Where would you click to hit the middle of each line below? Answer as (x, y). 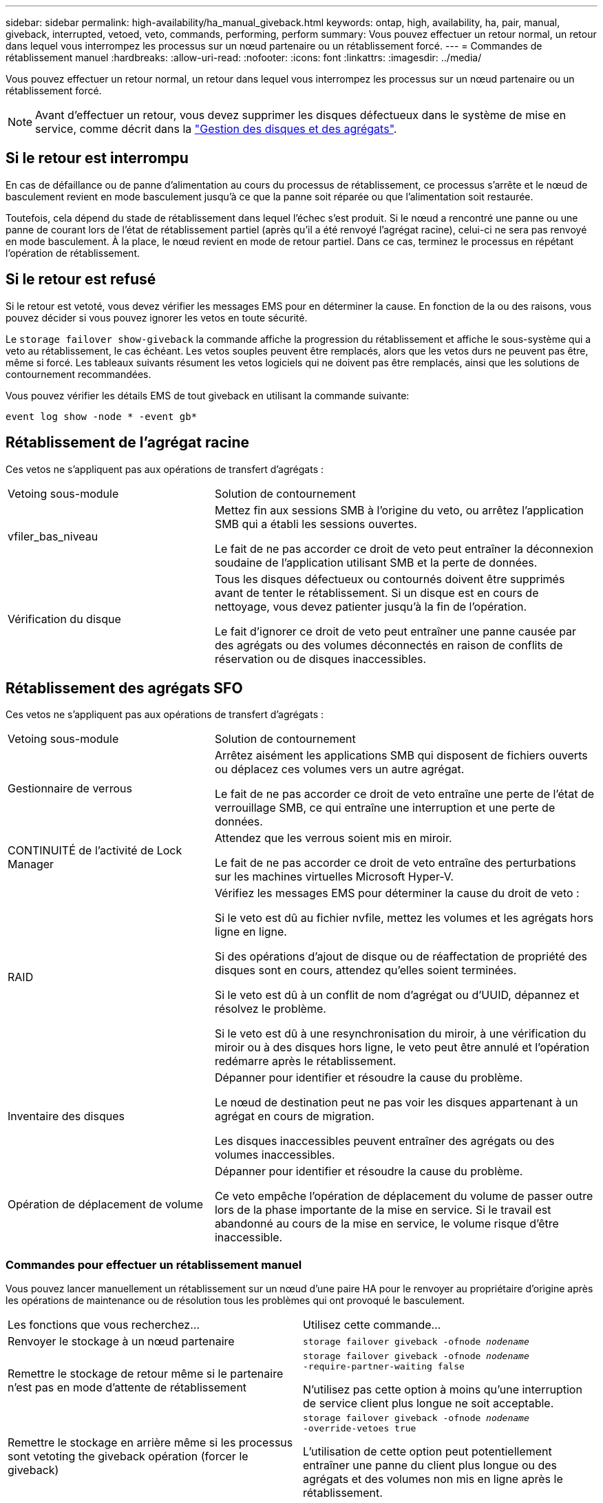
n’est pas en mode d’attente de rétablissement (127, 1388)
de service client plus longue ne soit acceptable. (429, 1404)
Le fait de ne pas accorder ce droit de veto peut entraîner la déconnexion (404, 548)
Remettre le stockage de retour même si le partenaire (146, 1374)
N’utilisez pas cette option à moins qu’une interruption (443, 1390)
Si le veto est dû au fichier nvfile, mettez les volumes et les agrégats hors (404, 918)
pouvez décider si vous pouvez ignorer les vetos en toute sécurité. (157, 317)
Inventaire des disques (66, 1116)
